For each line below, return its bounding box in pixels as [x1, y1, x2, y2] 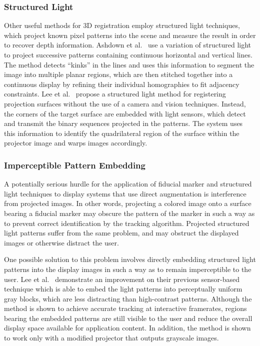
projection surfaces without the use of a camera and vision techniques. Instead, [4, 98, 246, 108]
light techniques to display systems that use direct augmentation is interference [4, 188, 246, 198]
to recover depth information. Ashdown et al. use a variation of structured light [4, 39, 251, 50]
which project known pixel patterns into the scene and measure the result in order [4, 29, 256, 40]
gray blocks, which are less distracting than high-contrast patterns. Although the [4, 293, 252, 303]
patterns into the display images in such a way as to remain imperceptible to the [4, 263, 251, 274]
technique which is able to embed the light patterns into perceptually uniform [4, 283, 242, 294]
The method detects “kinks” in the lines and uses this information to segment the [4, 59, 254, 69]
